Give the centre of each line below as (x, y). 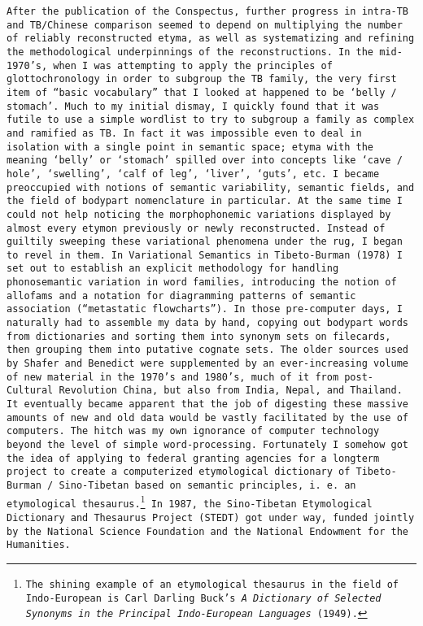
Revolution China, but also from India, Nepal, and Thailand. (231, 391)
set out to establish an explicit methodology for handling (173, 269)
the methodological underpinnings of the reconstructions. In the (190, 52)
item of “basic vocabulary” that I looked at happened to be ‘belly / (202, 92)
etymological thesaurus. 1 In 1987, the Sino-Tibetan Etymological (190, 501)
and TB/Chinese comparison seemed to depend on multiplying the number (205, 25)
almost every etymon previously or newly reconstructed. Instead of (196, 228)
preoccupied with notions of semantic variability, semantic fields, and (211, 187)
